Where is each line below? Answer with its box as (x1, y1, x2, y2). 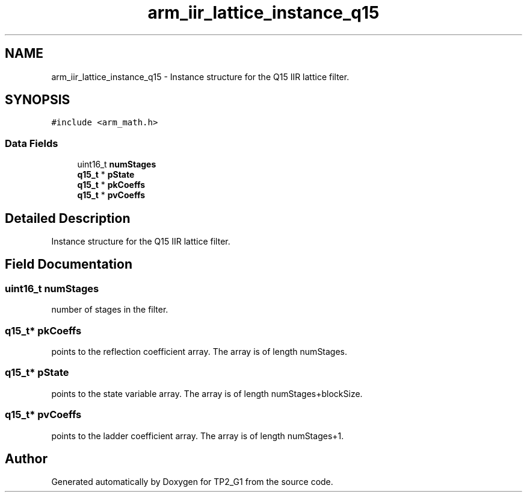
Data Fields (5, 137, 58, 149)
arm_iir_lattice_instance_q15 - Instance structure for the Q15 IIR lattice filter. (51, 71, 350, 82)
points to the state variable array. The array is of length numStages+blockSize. (51, 388, 363, 399)
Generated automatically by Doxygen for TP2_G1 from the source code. (51, 477, 333, 487)
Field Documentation (5, 257, 132, 272)
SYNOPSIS (5, 92, 70, 108)
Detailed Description (5, 210, 131, 226)
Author (5, 451, 48, 466)
